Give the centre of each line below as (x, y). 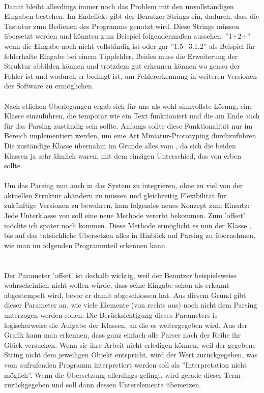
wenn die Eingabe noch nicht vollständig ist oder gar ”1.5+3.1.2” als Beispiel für (130, 46)
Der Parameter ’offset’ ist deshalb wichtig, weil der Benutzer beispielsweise (120, 275)
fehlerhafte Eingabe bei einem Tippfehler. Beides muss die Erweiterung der (121, 56)
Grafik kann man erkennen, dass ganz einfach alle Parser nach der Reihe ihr (123, 335)
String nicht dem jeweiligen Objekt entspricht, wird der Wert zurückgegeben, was (131, 355)
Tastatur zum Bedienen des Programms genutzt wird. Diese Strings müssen (122, 26)
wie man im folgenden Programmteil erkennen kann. (86, 245)
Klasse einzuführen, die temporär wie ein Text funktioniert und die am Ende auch (132, 116)
